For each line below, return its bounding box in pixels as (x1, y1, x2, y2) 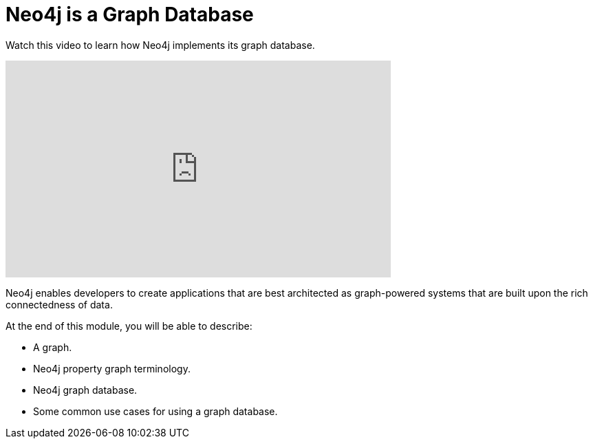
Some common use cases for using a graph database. (33, 405, 278, 417)
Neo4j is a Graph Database (6, 3, 254, 26)
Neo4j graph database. (33, 383, 138, 396)
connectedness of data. (6, 298, 113, 310)
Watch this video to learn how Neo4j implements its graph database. (6, 39, 315, 51)
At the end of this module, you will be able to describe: (6, 319, 252, 332)
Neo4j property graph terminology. (33, 362, 191, 374)
